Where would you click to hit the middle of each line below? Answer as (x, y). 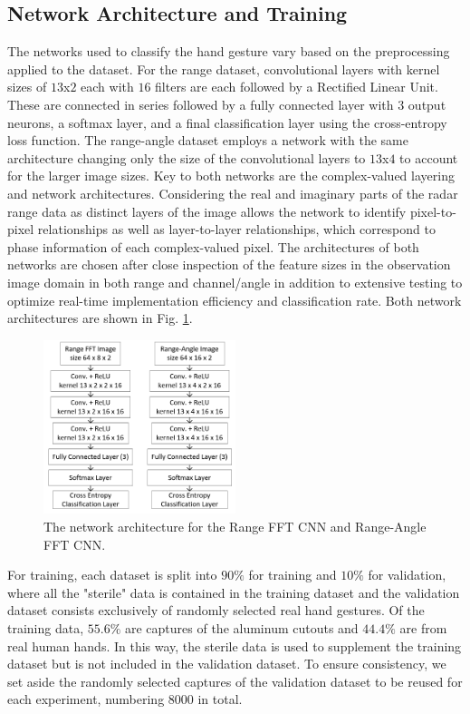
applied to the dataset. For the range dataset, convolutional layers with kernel (224, 68)
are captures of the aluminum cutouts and (241, 627)
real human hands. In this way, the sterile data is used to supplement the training (235, 646)
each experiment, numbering (86, 699)
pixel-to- (433, 211)
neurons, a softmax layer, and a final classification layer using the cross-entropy (227, 122)
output (427, 104)
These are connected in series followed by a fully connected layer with (201, 104)
